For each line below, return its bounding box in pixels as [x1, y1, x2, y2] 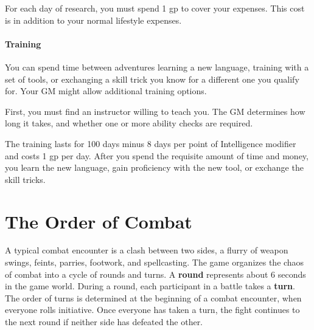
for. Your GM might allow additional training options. [5, 84, 207, 97]
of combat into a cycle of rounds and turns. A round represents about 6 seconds [5, 267, 306, 280]
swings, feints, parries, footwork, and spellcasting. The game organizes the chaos [5, 256, 304, 269]
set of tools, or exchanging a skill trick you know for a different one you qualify [5, 72, 299, 85]
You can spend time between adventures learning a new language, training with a [5, 60, 309, 73]
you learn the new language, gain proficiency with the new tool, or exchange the [5, 161, 304, 174]
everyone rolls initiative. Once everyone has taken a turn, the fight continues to [5, 303, 300, 316]
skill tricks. [5, 173, 46, 185]
